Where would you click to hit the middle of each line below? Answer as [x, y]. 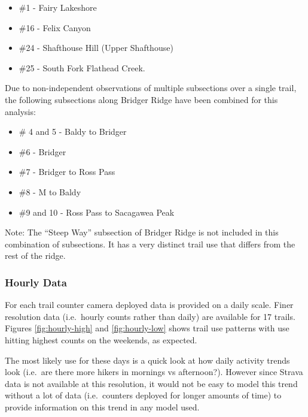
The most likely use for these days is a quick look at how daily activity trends [147, 360]
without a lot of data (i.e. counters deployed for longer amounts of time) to [143, 395]
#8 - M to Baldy [50, 191]
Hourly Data [36, 282]
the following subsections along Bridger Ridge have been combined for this [141, 99]
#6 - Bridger [42, 151]
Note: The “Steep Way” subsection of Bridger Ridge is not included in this [142, 232]
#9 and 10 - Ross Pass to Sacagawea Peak [97, 212]
